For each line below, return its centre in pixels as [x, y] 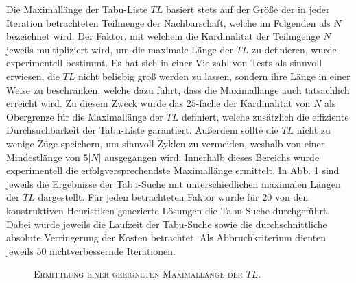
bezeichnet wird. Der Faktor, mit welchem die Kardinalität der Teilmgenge [163, 36]
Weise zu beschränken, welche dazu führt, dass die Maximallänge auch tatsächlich [178, 89]
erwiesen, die [33, 76]
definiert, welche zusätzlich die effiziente [265, 116]
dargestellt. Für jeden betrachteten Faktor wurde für [149, 197]
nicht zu [313, 130]
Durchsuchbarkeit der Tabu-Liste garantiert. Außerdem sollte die [142, 130]
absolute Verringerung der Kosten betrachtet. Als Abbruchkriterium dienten [166, 237]
